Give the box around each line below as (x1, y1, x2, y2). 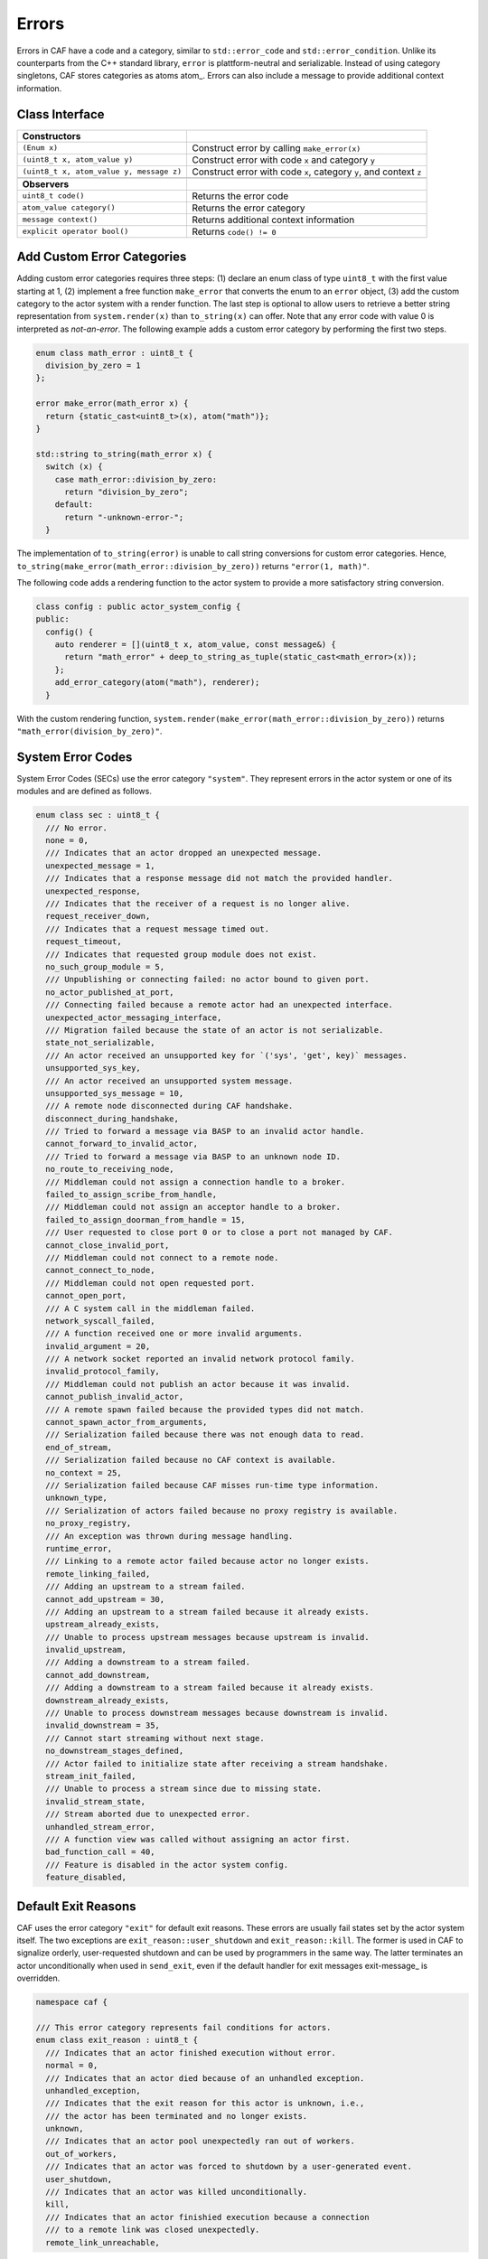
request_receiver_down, (45, 911, 151, 922)
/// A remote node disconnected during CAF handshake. (45, 1101, 294, 1111)
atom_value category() (22, 203, 117, 212)
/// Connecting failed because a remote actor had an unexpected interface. (45, 999, 393, 1010)
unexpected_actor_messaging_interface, (45, 1012, 222, 1023)
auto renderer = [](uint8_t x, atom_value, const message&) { (54, 640, 336, 650)
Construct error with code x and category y (191, 154, 375, 166)
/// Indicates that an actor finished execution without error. (45, 2048, 336, 2057)
